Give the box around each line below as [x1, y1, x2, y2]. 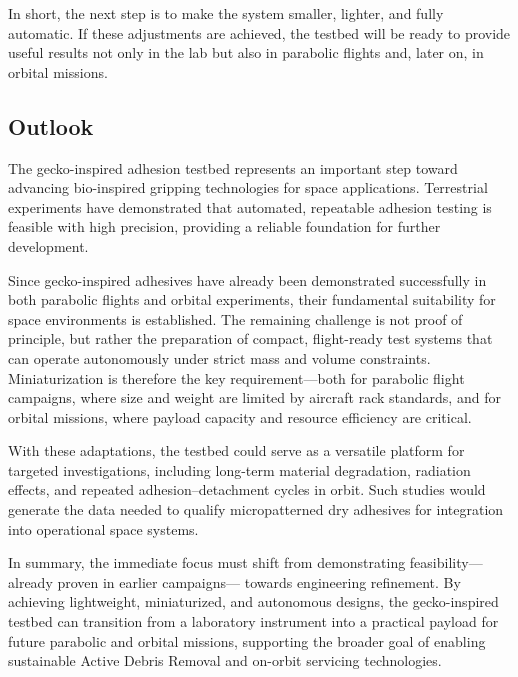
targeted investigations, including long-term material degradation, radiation [8, 459, 471, 480]
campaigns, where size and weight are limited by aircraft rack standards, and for [8, 387, 501, 408]
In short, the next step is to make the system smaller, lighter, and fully [8, 3, 444, 23]
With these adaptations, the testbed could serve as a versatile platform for [8, 440, 465, 461]
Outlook [8, 110, 94, 141]
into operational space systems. [8, 518, 199, 539]
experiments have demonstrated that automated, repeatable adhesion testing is [8, 196, 492, 217]
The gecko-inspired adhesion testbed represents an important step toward [8, 157, 458, 178]
